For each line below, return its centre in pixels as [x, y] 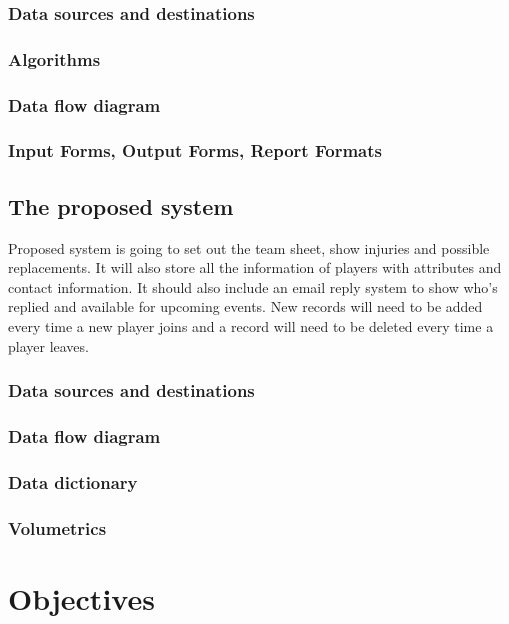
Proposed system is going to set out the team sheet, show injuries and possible [249, 247]
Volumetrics [57, 527]
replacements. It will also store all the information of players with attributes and [255, 267]
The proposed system [121, 205]
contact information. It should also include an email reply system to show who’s [253, 286]
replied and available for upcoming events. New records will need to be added [245, 306]
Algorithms [54, 58]
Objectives [81, 597]
